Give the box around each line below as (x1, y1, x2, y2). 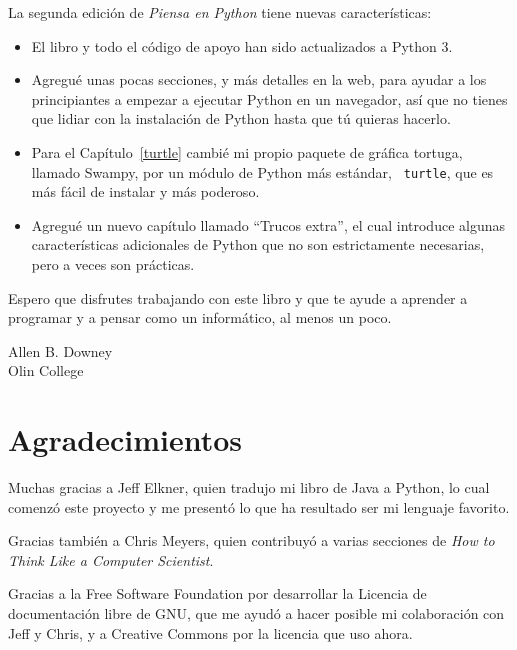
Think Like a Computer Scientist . (8, 549, 214, 570)
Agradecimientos (8, 419, 243, 460)
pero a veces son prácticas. (31, 254, 195, 274)
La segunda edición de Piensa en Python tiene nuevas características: (8, 2, 432, 22)
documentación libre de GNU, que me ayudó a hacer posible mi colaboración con (8, 603, 505, 624)
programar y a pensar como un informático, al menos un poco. (8, 307, 392, 328)
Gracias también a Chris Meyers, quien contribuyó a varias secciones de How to (8, 530, 495, 551)
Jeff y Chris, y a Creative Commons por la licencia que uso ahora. (8, 622, 413, 643)
